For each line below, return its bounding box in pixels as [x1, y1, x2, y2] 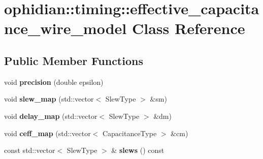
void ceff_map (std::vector [4, 128, 91, 138]
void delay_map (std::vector [4, 110, 97, 121]
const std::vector [4, 145, 55, 155]
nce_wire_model [4, 18, 127, 39]
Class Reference [131, 18, 245, 39]
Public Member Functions [4, 52, 143, 68]
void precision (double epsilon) [4, 76, 104, 87]
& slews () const [111, 145, 165, 155]
